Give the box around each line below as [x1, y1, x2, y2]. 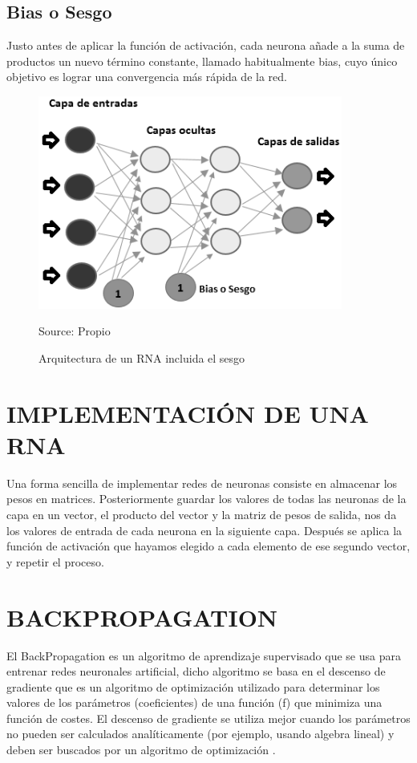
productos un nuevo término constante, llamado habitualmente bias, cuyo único [6, 52, 398, 69]
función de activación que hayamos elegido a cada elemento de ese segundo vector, [6, 538, 411, 554]
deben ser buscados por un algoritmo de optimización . [6, 741, 276, 758]
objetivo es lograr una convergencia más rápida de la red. [6, 68, 287, 85]
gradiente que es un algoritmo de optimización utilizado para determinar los [6, 678, 380, 695]
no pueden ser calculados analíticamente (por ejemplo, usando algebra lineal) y [6, 725, 395, 742]
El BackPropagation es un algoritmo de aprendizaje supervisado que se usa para [6, 647, 401, 664]
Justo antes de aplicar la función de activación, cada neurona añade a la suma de [6, 37, 405, 54]
